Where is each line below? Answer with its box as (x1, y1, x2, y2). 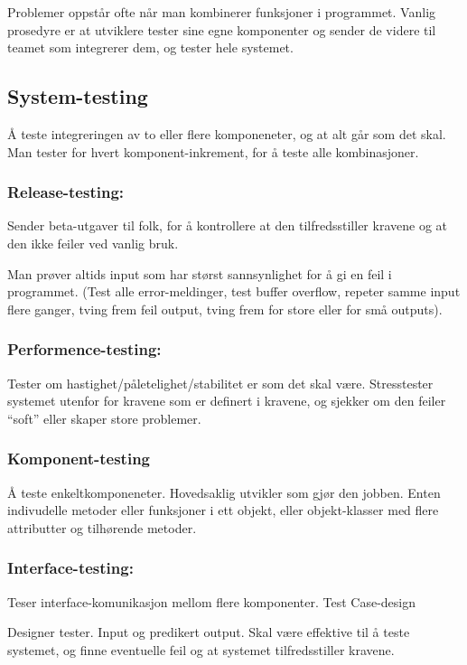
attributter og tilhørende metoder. (7, 518, 197, 537)
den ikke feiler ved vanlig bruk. (7, 233, 179, 252)
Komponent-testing (7, 447, 151, 470)
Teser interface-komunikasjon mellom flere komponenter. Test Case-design (7, 592, 416, 611)
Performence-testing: (7, 338, 162, 361)
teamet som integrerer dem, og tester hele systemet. (7, 38, 294, 57)
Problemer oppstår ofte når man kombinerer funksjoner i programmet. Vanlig (7, 3, 436, 21)
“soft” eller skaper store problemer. (7, 408, 201, 427)
